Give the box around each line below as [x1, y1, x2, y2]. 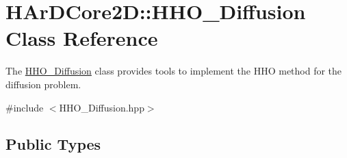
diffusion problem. [5, 77, 81, 91]
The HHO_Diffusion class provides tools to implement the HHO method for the [5, 64, 342, 78]
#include [5, 100, 44, 114]
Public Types [5, 133, 101, 155]
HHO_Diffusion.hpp [59, 100, 144, 114]
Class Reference [5, 24, 158, 52]
